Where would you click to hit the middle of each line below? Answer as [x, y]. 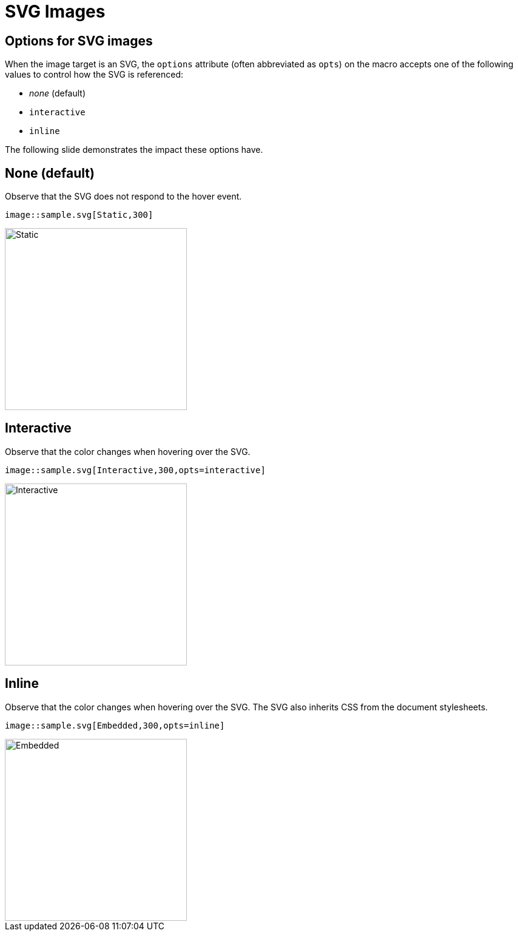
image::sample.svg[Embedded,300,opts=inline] [115, 725]
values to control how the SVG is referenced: [94, 75]
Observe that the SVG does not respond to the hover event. [123, 197]
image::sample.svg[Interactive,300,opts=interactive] [135, 470]
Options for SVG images [79, 41]
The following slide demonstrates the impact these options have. [134, 150]
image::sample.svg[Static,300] [79, 215]
